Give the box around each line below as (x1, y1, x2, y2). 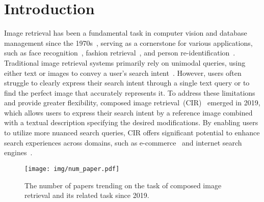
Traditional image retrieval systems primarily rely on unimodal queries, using (4, 57, 246, 68)
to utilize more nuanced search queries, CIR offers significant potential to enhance (4, 127, 260, 138)
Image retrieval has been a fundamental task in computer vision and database (4, 27, 247, 38)
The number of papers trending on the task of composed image (24, 180, 222, 190)
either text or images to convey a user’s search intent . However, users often (4, 67, 242, 78)
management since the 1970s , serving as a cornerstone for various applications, (4, 37, 253, 48)
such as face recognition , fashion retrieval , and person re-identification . (4, 47, 235, 58)
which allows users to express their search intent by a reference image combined (4, 107, 253, 118)
